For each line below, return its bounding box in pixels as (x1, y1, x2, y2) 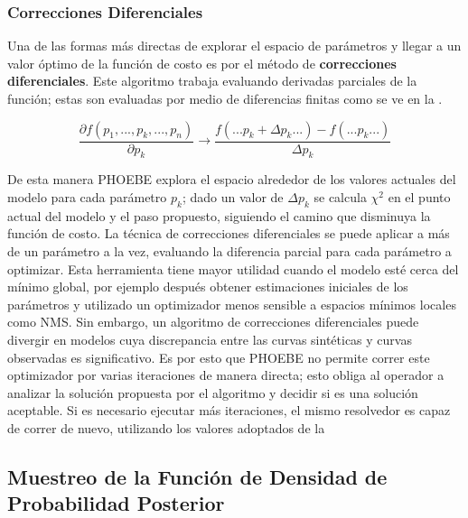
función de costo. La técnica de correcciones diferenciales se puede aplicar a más (7, 224, 450, 243)
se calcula (314, 188, 367, 207)
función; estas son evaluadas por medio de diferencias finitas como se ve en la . (7, 89, 443, 107)
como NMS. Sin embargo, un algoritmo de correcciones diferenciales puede (7, 312, 419, 331)
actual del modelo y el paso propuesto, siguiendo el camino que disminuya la (7, 206, 431, 225)
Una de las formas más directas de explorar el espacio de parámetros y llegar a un (7, 36, 462, 55)
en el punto (388, 188, 451, 207)
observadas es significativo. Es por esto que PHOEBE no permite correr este (7, 347, 430, 366)
